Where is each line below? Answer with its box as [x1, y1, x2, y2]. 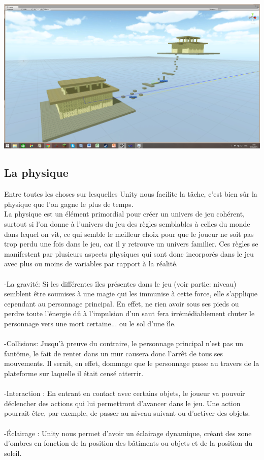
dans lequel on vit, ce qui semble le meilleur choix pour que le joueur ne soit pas [4, 228, 254, 239]
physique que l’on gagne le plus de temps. [4, 198, 134, 209]
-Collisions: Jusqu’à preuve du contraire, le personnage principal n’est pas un [4, 338, 244, 349]
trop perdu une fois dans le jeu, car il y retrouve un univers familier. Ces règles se [4, 238, 258, 249]
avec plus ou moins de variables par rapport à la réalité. [4, 258, 178, 269]
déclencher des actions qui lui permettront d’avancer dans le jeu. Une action [4, 397, 241, 408]
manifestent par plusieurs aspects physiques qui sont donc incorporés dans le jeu [4, 248, 254, 259]
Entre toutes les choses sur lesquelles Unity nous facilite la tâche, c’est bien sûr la [4, 189, 257, 199]
